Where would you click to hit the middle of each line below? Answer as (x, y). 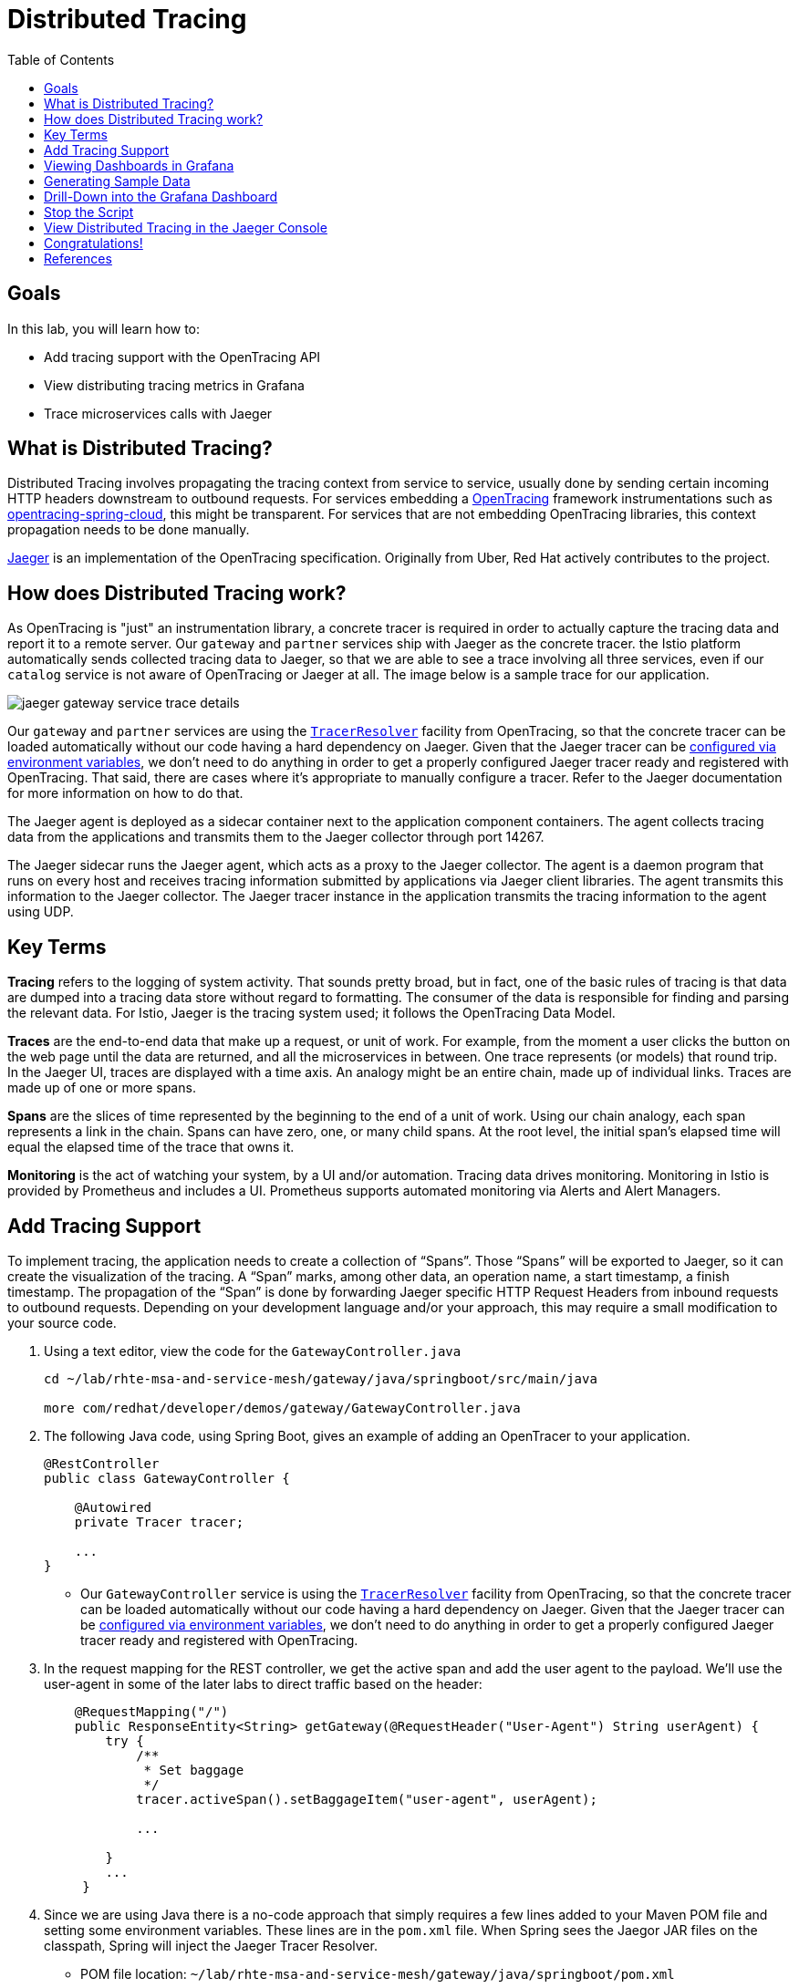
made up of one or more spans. (102, 1088)
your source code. (62, 1322)
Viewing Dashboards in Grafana (139, 165)
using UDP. (41, 912)
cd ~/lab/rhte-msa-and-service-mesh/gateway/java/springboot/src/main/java (321, 1378)
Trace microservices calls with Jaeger (158, 413)
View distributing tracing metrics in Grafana (174, 385)
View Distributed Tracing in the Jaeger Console (186, 227)
